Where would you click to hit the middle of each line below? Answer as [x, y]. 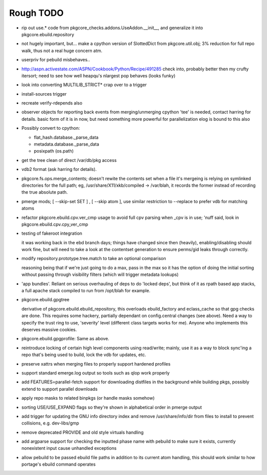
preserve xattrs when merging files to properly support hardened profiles [96, 364]
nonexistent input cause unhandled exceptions [69, 448]
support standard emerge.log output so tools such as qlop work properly [96, 373]
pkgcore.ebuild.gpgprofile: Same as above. [66, 339]
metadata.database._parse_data [67, 144]
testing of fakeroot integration [52, 233]
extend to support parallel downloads [60, 389]
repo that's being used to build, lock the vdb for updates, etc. [84, 355]
